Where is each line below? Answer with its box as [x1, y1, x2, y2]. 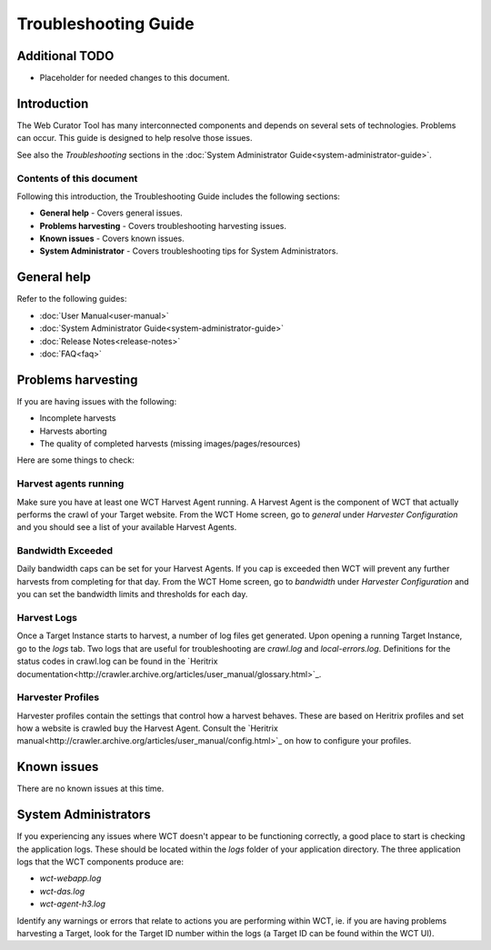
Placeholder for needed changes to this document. [39, 73, 230, 84]
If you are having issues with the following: [16, 395, 177, 406]
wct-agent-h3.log [39, 898, 106, 909]
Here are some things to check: [16, 455, 135, 465]
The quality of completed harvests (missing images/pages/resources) [39, 438, 301, 449]
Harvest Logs [16, 612, 77, 624]
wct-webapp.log [39, 873, 102, 884]
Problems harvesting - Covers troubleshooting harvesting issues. [39, 220, 286, 231]
